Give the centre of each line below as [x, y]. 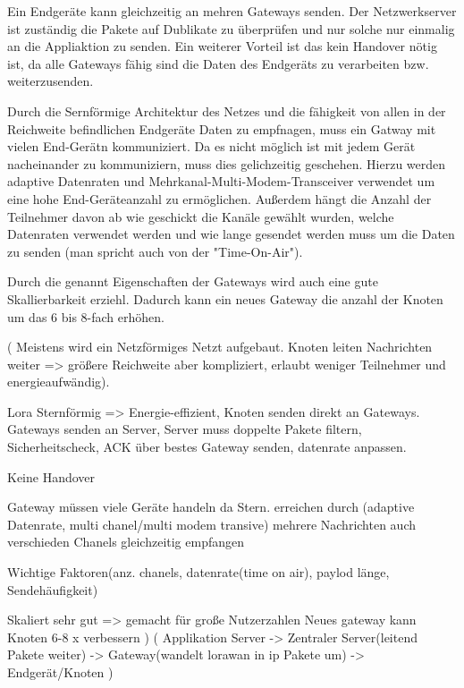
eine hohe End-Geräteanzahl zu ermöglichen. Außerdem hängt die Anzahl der [219, 198]
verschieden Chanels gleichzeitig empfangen [126, 542]
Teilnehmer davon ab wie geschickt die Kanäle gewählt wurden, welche [201, 216]
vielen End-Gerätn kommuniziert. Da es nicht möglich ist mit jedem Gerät [211, 146]
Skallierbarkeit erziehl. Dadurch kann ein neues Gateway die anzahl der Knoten [225, 298]
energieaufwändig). [59, 382]
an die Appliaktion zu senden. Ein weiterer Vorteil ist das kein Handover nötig [222, 46]
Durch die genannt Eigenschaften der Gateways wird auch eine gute [193, 281]
